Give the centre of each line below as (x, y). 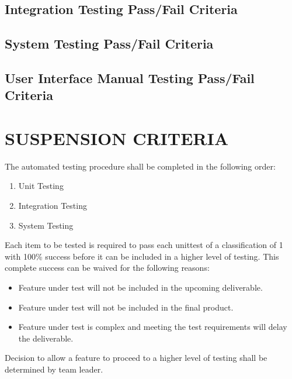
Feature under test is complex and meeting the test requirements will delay (153, 327)
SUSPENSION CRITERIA (117, 138)
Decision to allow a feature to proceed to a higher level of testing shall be (136, 358)
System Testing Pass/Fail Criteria (109, 44)
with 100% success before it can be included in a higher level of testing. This (142, 256)
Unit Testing (41, 186)
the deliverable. (46, 338)
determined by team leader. (54, 369)
